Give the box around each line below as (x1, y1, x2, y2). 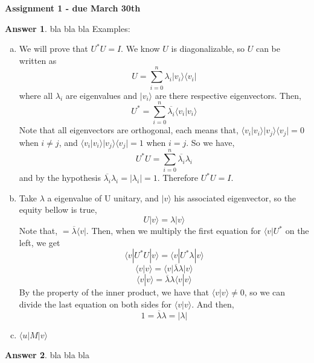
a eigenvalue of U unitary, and (47, 191, 159, 204)
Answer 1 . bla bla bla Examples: (5, 22, 130, 34)
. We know (121, 42, 160, 55)
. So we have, (186, 136, 235, 148)
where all (19, 89, 53, 101)
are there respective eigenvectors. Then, (155, 89, 301, 101)
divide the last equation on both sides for (19, 298, 172, 311)
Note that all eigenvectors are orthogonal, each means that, (19, 124, 239, 136)
